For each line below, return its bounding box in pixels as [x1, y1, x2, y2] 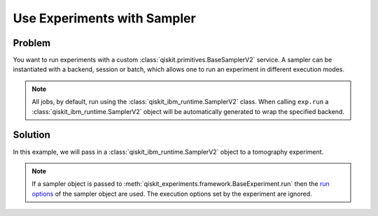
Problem [13, 37, 51, 49]
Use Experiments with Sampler [13, 10, 196, 26]
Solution [13, 129, 50, 141]
